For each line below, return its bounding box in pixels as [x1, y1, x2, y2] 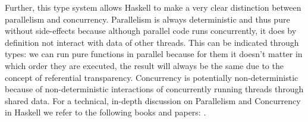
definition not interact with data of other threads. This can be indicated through [5, 36, 299, 48]
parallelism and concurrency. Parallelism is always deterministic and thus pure [5, 12, 290, 25]
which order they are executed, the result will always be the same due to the [5, 59, 284, 71]
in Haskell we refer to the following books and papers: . [5, 106, 206, 118]
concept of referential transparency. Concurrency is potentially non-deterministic [5, 71, 298, 83]
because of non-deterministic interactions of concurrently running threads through [5, 83, 304, 95]
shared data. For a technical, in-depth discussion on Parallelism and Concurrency [5, 94, 301, 107]
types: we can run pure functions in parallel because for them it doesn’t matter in [5, 48, 303, 60]
